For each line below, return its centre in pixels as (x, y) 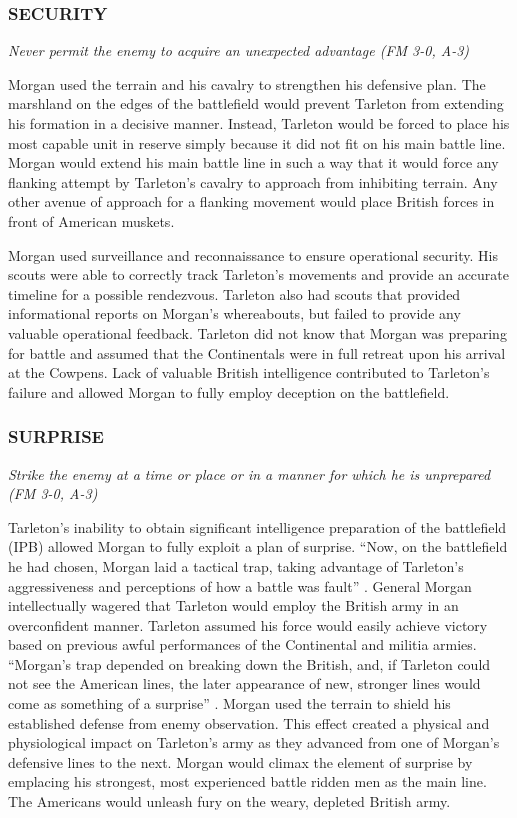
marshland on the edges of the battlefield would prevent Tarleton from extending (256, 103)
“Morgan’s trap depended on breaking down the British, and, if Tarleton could (249, 663)
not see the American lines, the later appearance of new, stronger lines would (244, 683)
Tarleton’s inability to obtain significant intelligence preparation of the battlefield (257, 526)
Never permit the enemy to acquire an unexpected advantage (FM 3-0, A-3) (239, 50)
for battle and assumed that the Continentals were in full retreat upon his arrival (257, 352)
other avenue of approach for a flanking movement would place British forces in (251, 201)
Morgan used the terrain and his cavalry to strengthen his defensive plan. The (247, 83)
